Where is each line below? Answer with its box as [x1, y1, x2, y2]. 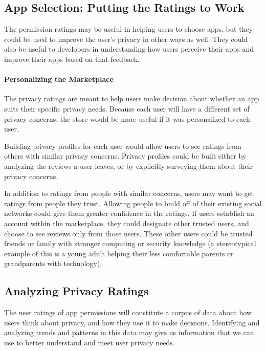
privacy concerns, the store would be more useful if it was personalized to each [4, 113, 250, 124]
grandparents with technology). [4, 258, 102, 269]
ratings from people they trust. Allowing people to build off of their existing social [4, 198, 262, 208]
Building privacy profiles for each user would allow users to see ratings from [4, 140, 241, 151]
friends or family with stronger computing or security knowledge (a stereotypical [4, 238, 256, 249]
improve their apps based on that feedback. [4, 53, 140, 64]
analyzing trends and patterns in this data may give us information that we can [4, 327, 254, 338]
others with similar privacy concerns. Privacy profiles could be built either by [4, 150, 247, 161]
